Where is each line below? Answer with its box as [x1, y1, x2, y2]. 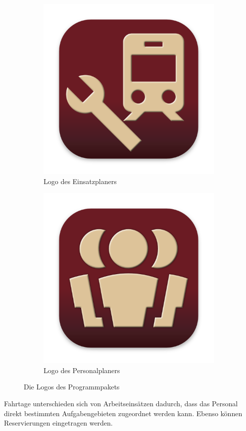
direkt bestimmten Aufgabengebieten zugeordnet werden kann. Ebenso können [4, 408, 243, 418]
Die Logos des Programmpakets [24, 382, 120, 392]
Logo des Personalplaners [44, 365, 120, 375]
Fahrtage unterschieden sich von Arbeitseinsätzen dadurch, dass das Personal [4, 398, 238, 408]
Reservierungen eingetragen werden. [4, 418, 113, 428]
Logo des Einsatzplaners [44, 176, 117, 186]
